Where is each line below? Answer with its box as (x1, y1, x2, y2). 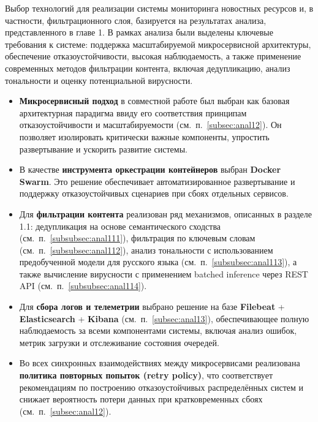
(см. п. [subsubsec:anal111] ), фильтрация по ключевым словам (19, 232, 256, 244)
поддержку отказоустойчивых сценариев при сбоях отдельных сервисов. (19, 187, 289, 200)
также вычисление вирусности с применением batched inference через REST (19, 267, 308, 280)
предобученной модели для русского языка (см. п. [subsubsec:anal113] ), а (19, 255, 297, 268)
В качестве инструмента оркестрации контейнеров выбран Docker (19, 163, 281, 176)
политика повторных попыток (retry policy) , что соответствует (19, 369, 273, 382)
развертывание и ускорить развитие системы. (19, 142, 187, 155)
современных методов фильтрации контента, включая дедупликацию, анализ (5, 61, 290, 74)
